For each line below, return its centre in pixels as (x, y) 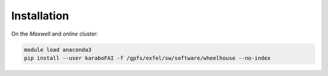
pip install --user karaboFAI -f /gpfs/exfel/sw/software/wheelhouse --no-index (147, 58)
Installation (40, 16)
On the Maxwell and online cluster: (55, 34)
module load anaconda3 (58, 49)
